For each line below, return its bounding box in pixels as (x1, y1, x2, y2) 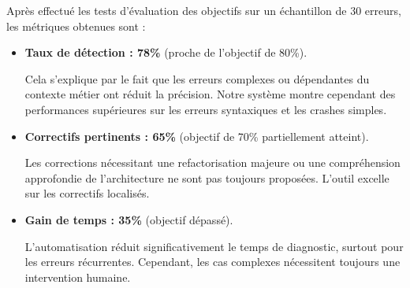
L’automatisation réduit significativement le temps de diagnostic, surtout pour (24, 238, 404, 254)
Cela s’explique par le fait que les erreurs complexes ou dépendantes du (24, 70, 370, 87)
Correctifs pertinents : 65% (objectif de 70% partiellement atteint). (24, 127, 369, 144)
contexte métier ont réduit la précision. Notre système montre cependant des (24, 86, 396, 102)
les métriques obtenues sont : (6, 17, 146, 34)
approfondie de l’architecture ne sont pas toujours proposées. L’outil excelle (24, 169, 389, 186)
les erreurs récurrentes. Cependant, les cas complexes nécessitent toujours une (24, 253, 401, 270)
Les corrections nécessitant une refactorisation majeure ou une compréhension (24, 154, 401, 171)
